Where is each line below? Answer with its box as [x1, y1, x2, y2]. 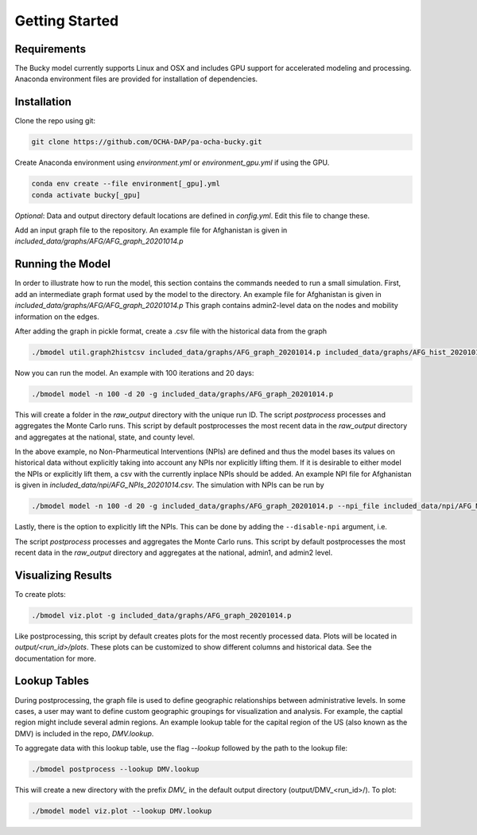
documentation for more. [14, 654, 97, 663]
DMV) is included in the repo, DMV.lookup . [14, 728, 154, 738]
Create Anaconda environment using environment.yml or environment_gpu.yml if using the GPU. [14, 158, 330, 167]
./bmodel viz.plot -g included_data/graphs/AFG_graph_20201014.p [31, 611, 292, 620]
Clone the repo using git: [14, 116, 95, 126]
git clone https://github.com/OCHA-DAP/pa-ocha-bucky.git [31, 138, 262, 146]
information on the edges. [14, 311, 99, 322]
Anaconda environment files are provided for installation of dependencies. [14, 74, 258, 84]
